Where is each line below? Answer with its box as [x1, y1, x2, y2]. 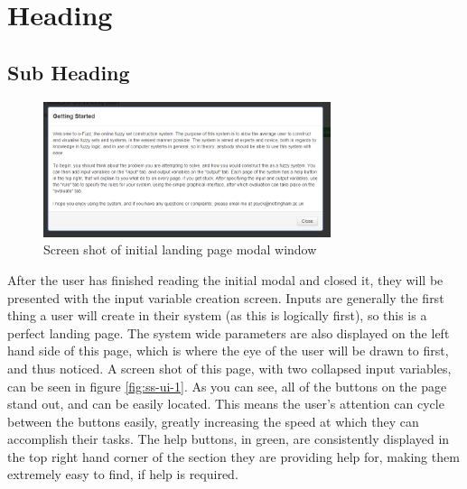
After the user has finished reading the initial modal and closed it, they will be [7, 270, 444, 289]
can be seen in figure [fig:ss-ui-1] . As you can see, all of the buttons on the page [7, 376, 447, 395]
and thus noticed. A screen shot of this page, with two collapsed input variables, [7, 358, 452, 377]
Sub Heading [7, 58, 130, 86]
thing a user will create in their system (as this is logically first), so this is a [7, 306, 427, 325]
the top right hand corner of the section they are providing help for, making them [7, 447, 460, 466]
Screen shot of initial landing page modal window [43, 240, 317, 259]
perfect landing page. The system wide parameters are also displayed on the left [7, 323, 450, 342]
